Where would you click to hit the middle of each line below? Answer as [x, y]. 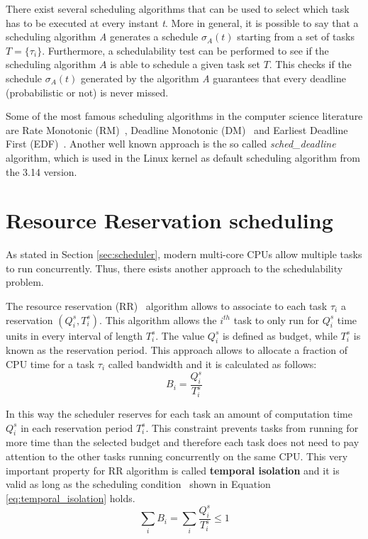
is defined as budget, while [280, 335]
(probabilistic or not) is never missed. [87, 92]
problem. [25, 282]
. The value [180, 335]
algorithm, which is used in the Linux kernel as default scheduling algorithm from [183, 157]
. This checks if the [310, 64]
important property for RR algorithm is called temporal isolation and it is [173, 470]
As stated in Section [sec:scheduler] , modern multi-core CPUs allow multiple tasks [184, 254]
